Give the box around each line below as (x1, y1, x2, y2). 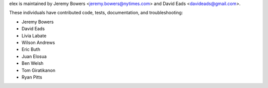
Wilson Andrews (21, 40, 55, 45)
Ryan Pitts (21, 74, 42, 80)
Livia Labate (21, 33, 47, 39)
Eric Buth (21, 46, 41, 52)
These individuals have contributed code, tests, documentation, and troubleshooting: (9, 10, 183, 16)
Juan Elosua (21, 53, 47, 59)
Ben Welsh (21, 60, 44, 66)
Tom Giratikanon (21, 67, 56, 73)
